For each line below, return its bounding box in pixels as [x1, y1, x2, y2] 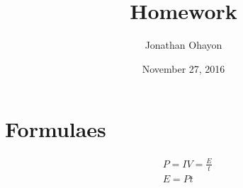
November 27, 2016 [142, 61, 225, 76]
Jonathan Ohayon [145, 37, 222, 52]
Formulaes [5, 114, 106, 143]
